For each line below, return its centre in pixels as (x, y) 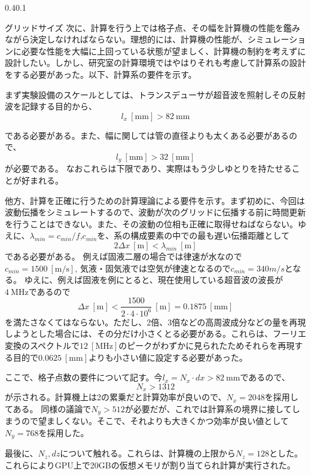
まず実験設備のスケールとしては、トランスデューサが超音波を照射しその (147, 94)
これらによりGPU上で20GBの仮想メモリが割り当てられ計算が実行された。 (150, 465)
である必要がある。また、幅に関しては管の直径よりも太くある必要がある (147, 135)
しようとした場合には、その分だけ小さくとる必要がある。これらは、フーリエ (155, 334)
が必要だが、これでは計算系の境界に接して (208, 408)
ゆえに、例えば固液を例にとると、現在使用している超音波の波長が (154, 280)
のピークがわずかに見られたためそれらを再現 (207, 345)
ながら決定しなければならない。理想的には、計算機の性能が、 (126, 39)
